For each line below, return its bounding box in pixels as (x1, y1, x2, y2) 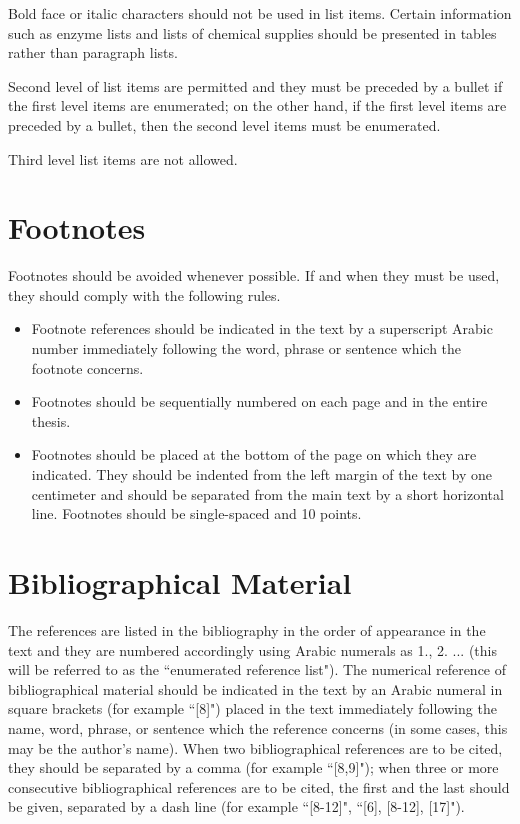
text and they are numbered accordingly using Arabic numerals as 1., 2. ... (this (8, 639, 497, 660)
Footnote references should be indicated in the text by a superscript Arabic (31, 318, 493, 339)
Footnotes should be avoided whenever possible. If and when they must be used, (8, 265, 500, 286)
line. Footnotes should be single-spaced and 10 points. (31, 503, 362, 524)
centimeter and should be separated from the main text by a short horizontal (31, 483, 504, 504)
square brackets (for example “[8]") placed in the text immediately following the (8, 698, 497, 719)
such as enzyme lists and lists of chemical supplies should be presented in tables (8, 22, 497, 43)
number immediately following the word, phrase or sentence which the (31, 338, 462, 359)
